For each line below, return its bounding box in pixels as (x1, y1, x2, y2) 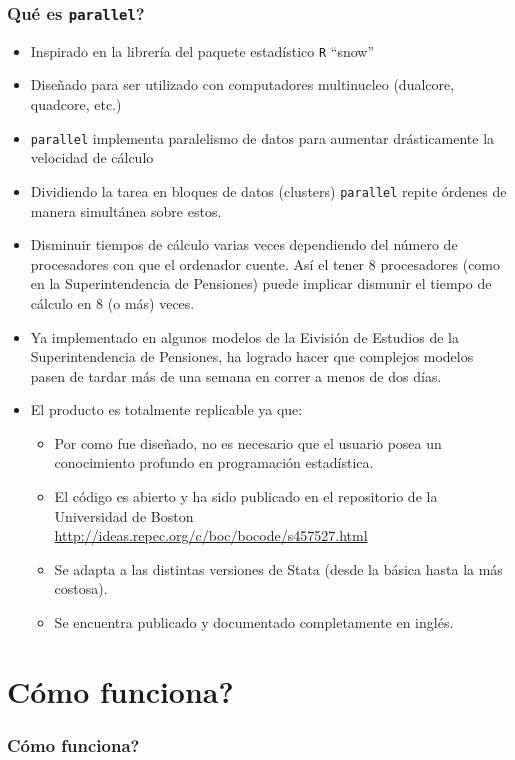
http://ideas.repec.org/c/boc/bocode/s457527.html (54, 525, 368, 546)
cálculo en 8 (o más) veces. (30, 292, 195, 313)
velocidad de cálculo (30, 147, 154, 168)
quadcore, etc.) (30, 94, 122, 115)
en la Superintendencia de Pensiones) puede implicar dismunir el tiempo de (30, 273, 492, 294)
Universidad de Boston (54, 505, 194, 526)
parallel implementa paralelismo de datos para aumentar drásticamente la (30, 127, 495, 148)
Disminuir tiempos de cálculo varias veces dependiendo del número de (30, 234, 458, 255)
